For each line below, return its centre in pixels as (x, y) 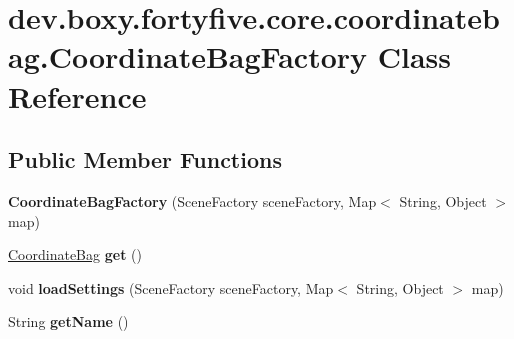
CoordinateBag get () (75, 254)
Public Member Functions (145, 159)
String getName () (68, 321)
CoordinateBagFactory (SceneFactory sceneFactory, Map (192, 200)
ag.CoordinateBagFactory (188, 56)
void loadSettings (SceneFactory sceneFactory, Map (171, 287)
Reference (77, 95)
